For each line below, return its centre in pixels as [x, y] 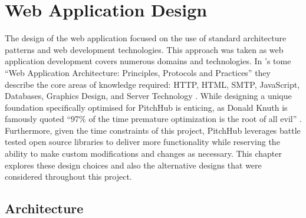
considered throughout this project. [68, 176]
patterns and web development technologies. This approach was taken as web [144, 49]
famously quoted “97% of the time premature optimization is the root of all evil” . [153, 119]
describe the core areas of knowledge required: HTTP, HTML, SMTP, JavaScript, [152, 84]
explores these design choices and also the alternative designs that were [133, 165]
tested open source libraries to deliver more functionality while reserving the [142, 142]
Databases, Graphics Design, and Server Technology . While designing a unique [148, 96]
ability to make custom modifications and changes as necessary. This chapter [143, 153]
